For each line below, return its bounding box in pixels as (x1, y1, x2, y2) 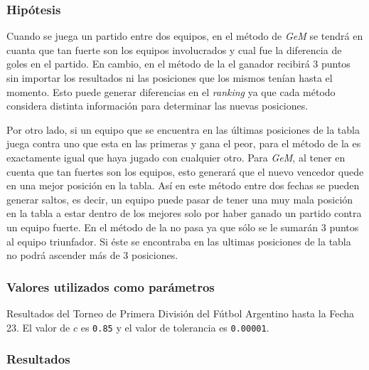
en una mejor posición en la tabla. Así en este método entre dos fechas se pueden (6, 178, 360, 193)
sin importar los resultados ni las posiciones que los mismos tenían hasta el (6, 70, 333, 85)
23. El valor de (6, 319, 70, 334)
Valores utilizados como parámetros (6, 277, 215, 295)
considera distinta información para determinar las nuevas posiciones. (6, 98, 309, 113)
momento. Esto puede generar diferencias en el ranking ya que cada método (6, 84, 336, 99)
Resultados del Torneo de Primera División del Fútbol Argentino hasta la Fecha (6, 305, 355, 320)
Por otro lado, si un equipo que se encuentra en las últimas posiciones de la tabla (6, 122, 360, 137)
